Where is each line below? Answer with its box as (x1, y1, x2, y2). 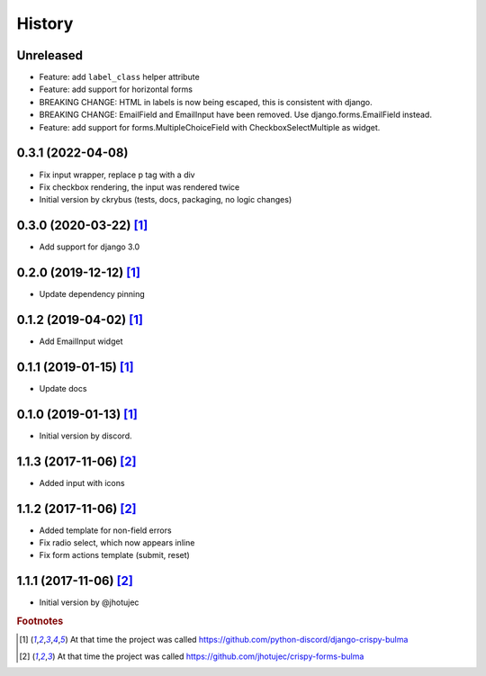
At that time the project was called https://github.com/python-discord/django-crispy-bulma (69, 635, 409, 645)
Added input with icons (39, 477, 125, 488)
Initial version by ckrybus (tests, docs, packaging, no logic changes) (39, 194, 292, 205)
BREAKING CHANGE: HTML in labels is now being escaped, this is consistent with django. (39, 96, 373, 107)
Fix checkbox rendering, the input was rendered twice (39, 181, 240, 193)
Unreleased (16, 48, 84, 63)
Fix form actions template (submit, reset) (39, 550, 191, 561)
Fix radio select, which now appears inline (39, 537, 195, 548)
